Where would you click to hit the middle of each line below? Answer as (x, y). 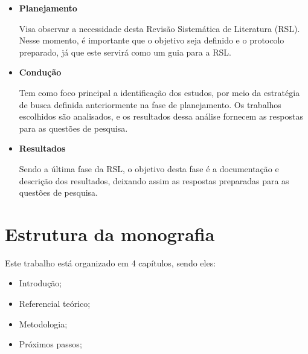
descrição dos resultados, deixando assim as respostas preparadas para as (154, 180)
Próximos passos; (50, 344)
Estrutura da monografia (110, 233)
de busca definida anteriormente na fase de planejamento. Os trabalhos (150, 104)
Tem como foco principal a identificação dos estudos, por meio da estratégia (159, 92)
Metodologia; (43, 323)
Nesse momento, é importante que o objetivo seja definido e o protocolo (152, 40)
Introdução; (40, 283)
